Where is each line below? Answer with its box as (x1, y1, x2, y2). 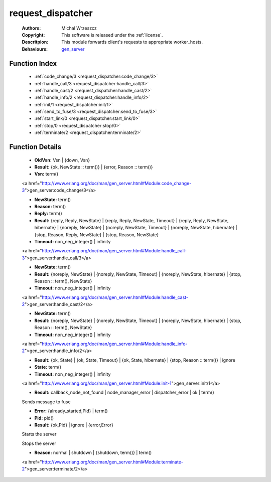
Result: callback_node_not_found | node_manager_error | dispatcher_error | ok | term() (34, 389, 214, 396)
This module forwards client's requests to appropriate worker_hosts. (61, 39, 203, 45)
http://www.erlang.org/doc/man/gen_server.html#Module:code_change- (42, 180, 192, 186)
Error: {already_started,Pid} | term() (34, 408, 108, 414)
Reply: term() (34, 211, 62, 217)
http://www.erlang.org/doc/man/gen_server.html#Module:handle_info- (42, 341, 188, 347)
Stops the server (22, 440, 56, 446)
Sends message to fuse (22, 399, 71, 405)
